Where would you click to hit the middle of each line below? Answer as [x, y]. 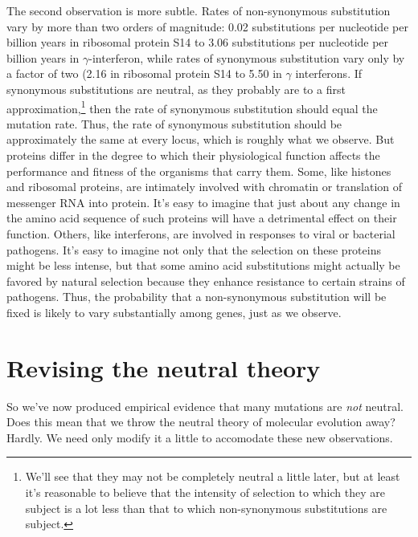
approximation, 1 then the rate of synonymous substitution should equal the [192, 107]
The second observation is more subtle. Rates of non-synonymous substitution [199, 10]
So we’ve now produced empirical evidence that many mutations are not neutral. [205, 406]
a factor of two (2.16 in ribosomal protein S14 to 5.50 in [144, 73]
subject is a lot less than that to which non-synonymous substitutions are [206, 508]
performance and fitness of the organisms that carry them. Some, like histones [199, 171]
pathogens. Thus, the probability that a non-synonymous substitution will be [197, 297]
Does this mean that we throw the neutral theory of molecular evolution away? [201, 422]
